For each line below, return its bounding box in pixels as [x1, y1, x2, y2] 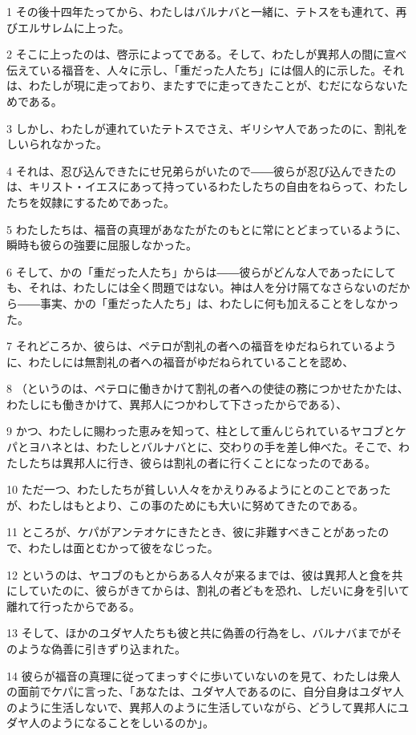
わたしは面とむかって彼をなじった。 [28, 539, 219, 556]
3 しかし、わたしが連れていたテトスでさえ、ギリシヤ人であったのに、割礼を [6, 119, 408, 136]
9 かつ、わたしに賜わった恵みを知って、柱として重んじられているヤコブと [6, 422, 395, 439]
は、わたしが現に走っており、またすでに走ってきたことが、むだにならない [6, 77, 398, 94]
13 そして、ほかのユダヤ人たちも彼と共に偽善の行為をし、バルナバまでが [6, 624, 391, 641]
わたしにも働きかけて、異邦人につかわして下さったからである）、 [6, 395, 348, 412]
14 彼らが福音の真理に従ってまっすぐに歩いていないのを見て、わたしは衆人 [6, 667, 401, 684]
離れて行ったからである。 [6, 597, 141, 614]
